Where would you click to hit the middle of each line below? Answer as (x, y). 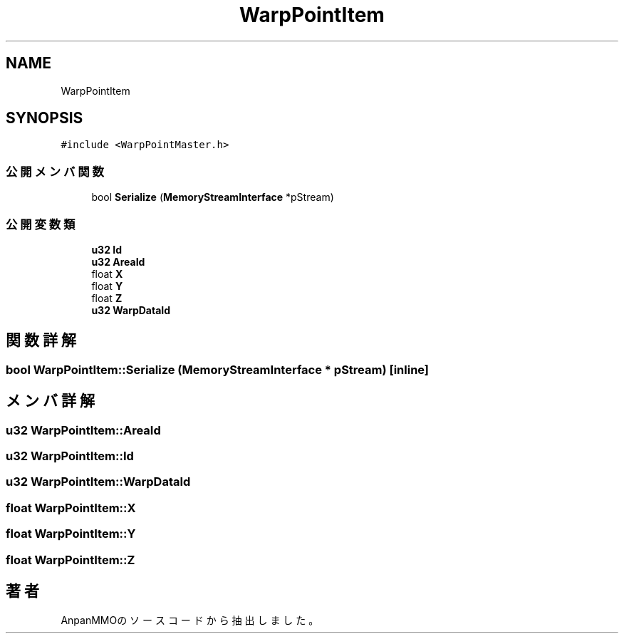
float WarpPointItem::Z (71, 560)
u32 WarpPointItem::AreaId (83, 430)
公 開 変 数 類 (41, 224)
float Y (107, 286)
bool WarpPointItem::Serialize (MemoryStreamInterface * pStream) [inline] (218, 369)
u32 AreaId (118, 261)
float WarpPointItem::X (71, 508)
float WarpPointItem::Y (71, 534)
